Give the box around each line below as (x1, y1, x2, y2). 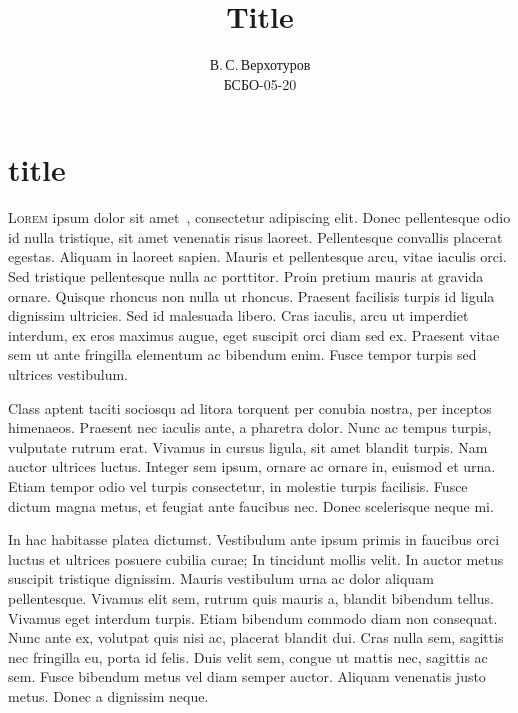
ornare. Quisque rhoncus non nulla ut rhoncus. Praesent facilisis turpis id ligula (8, 285, 495, 306)
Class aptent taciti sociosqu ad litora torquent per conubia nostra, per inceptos (8, 397, 492, 418)
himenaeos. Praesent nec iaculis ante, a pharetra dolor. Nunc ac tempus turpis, (8, 417, 492, 438)
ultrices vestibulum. (8, 364, 128, 384)
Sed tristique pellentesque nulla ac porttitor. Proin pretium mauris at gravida (8, 266, 484, 287)
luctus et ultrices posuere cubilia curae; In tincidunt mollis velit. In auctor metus (8, 548, 504, 569)
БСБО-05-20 (223, 73, 297, 94)
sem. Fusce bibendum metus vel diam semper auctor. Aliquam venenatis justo (8, 666, 486, 687)
